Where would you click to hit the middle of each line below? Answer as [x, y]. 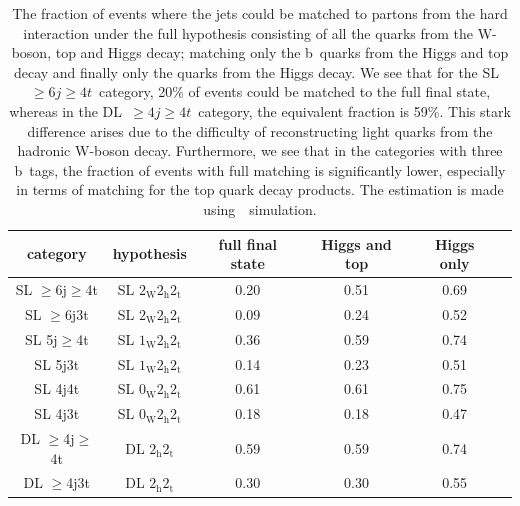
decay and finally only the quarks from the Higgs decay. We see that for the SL [256, 71]
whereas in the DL [66, 110]
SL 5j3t [57, 363]
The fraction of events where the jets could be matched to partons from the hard [260, 13]
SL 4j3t [57, 413]
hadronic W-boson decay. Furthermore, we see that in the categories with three [260, 150]
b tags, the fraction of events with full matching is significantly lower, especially [260, 169]
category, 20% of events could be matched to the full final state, [295, 91]
